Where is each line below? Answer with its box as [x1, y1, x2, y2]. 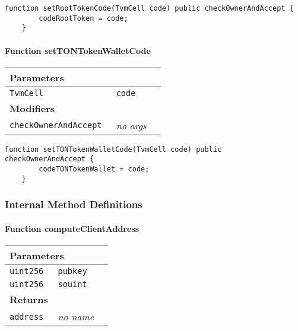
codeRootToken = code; [39, 14, 128, 23]
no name [58, 310, 94, 324]
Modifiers [9, 101, 55, 115]
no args [116, 118, 147, 132]
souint [58, 279, 87, 289]
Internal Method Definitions [5, 197, 142, 212]
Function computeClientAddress [5, 222, 140, 234]
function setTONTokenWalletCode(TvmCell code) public [5, 145, 222, 154]
